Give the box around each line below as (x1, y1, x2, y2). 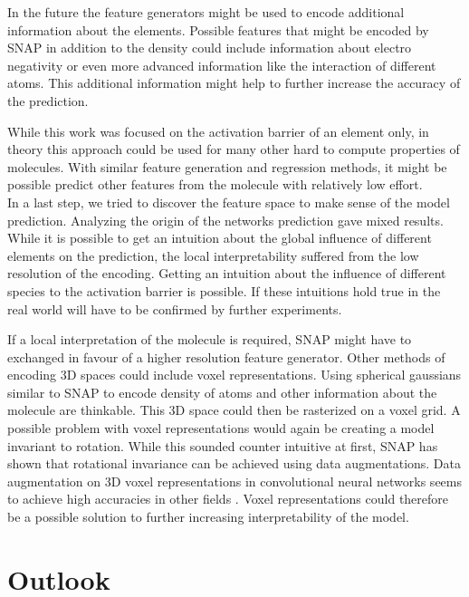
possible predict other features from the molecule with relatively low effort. (7, 175, 423, 194)
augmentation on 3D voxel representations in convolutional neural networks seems (7, 471, 462, 490)
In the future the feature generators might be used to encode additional (7, 3, 405, 21)
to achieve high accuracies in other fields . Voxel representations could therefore (7, 489, 449, 508)
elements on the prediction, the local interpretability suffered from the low (7, 246, 419, 265)
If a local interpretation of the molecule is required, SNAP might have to (7, 330, 412, 349)
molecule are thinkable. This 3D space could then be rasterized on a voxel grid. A (7, 400, 461, 419)
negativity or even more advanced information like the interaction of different (7, 55, 436, 74)
